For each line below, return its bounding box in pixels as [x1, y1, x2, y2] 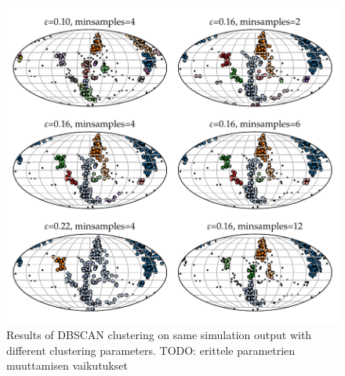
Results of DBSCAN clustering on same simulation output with [6, 326, 312, 342]
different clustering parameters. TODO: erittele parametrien [6, 341, 296, 358]
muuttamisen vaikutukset [6, 357, 128, 374]
